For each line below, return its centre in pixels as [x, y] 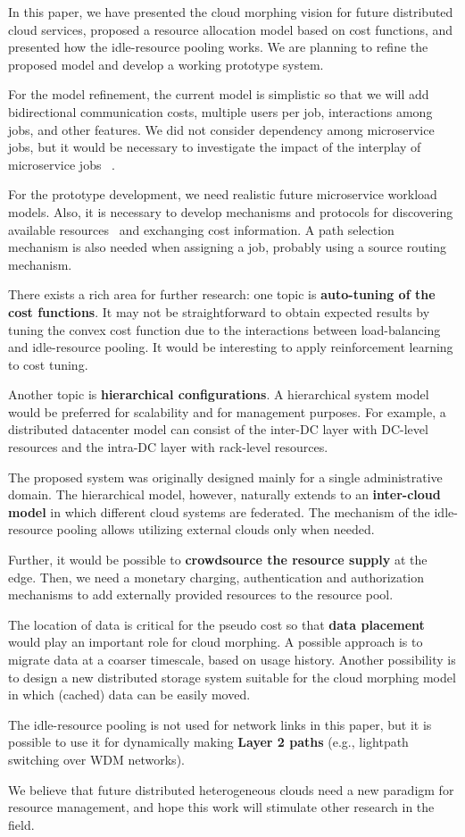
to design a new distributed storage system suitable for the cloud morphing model [232, 677]
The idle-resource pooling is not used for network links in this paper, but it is [220, 724]
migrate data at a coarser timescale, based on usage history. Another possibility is [232, 659]
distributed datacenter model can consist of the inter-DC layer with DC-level [218, 429]
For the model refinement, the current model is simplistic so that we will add [219, 94]
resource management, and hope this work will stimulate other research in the [221, 807]
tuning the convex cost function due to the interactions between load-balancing [224, 329]
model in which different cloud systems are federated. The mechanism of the [219, 511]
